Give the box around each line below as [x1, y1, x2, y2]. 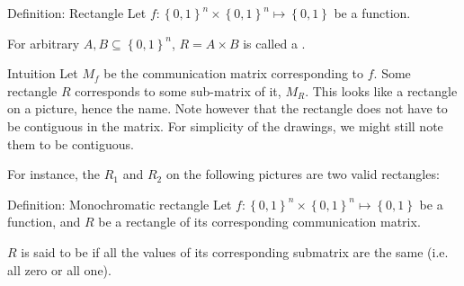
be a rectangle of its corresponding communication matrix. [98, 212, 421, 231]
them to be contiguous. [7, 134, 134, 153]
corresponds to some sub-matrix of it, [75, 81, 281, 100]
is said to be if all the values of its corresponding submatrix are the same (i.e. [21, 242, 449, 261]
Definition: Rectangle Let [7, 4, 147, 22]
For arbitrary [7, 33, 80, 52]
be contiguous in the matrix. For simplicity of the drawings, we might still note [7, 116, 443, 135]
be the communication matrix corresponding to [103, 64, 364, 83]
